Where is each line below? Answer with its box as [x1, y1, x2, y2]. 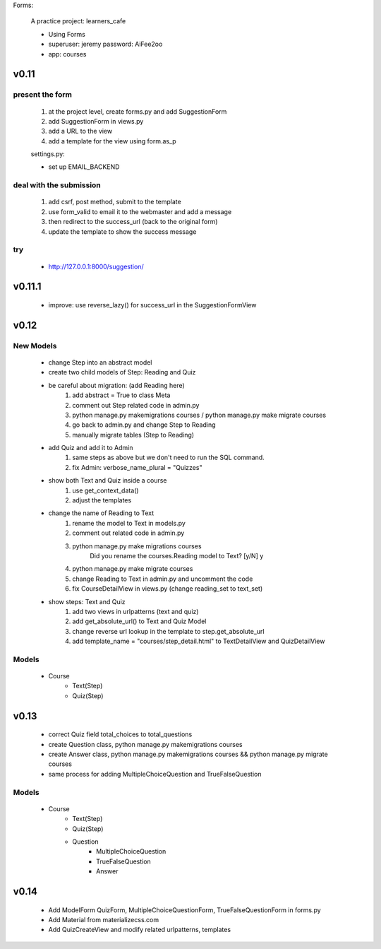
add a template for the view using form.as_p [48, 136, 176, 145]
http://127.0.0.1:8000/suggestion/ [48, 262, 144, 271]
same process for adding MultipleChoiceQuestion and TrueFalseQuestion [48, 770, 262, 778]
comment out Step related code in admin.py [72, 401, 200, 409]
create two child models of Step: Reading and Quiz [48, 368, 196, 377]
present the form [13, 90, 73, 100]
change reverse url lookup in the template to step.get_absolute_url [72, 627, 265, 635]
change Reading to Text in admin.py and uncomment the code [72, 574, 253, 583]
